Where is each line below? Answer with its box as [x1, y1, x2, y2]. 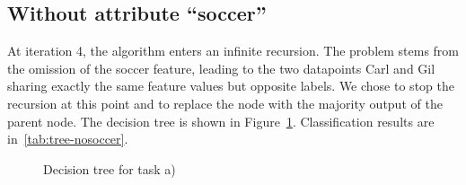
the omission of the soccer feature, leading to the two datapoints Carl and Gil [7, 58, 435, 77]
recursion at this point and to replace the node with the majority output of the [7, 93, 443, 112]
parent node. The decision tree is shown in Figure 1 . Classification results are [7, 111, 435, 130]
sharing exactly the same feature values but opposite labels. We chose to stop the [7, 76, 454, 95]
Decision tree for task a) [43, 159, 176, 178]
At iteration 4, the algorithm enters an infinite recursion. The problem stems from [7, 41, 460, 60]
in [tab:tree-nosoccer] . [7, 129, 128, 148]
